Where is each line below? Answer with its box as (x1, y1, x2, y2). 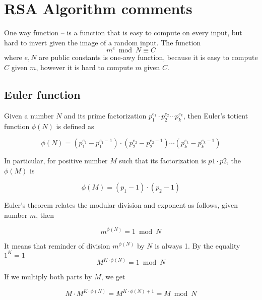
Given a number (4, 110, 54, 121)
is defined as (56, 121, 94, 131)
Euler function (4, 86, 81, 102)
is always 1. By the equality (155, 240, 240, 251)
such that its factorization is (119, 155, 206, 166)
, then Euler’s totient (183, 110, 248, 121)
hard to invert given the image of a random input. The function (4, 37, 201, 47)
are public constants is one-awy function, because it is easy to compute (39, 52, 258, 63)
